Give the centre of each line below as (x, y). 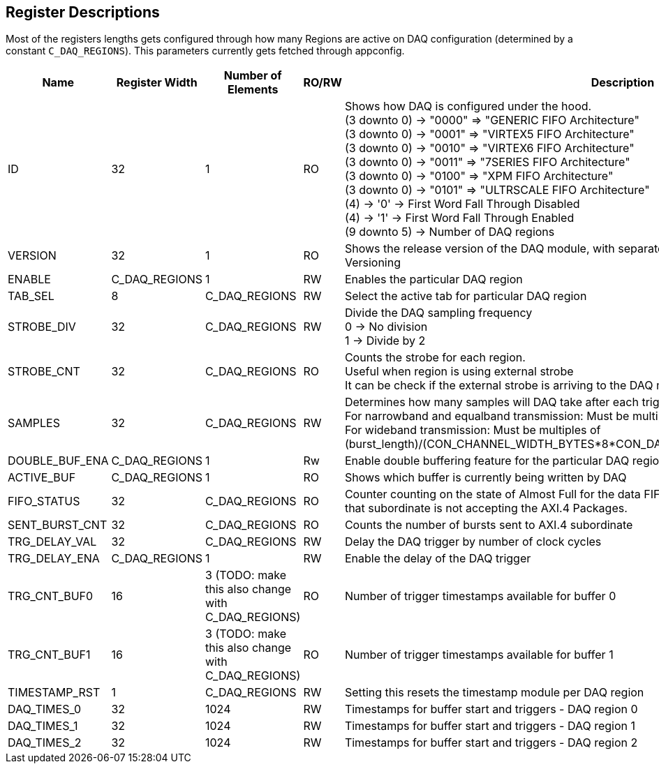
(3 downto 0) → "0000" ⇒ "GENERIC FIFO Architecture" (492, 120)
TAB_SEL (31, 296)
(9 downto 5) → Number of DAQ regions (450, 232)
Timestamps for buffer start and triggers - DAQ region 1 (490, 726)
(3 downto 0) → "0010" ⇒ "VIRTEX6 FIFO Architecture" (489, 148)
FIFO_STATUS (44, 501)
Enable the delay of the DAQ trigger (438, 559)
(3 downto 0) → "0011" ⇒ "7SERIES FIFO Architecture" (487, 162)
